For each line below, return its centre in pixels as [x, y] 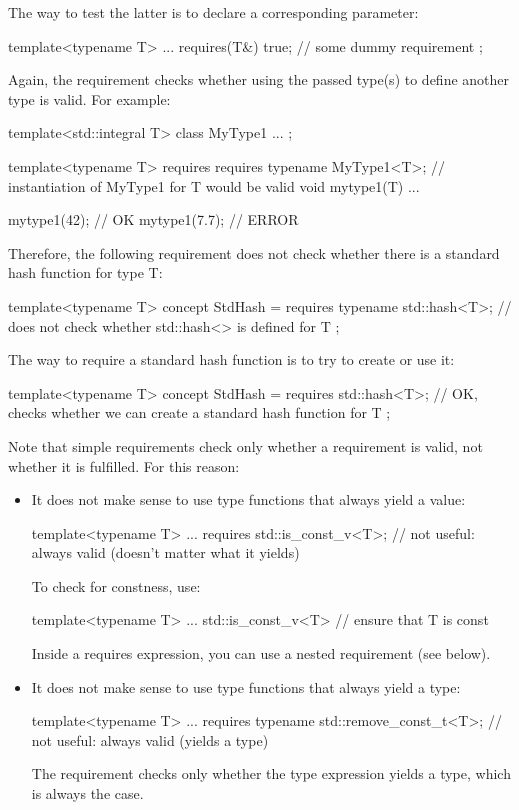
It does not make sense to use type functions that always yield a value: [248, 499]
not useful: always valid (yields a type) [150, 739]
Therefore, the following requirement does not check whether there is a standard [254, 252]
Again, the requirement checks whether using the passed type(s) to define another [259, 79]
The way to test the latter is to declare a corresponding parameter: [213, 12]
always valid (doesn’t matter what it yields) [165, 552]
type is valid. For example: [89, 98]
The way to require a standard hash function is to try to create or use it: [231, 359]
